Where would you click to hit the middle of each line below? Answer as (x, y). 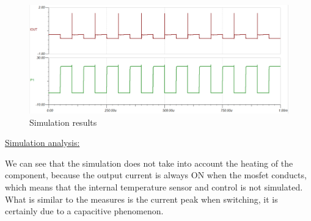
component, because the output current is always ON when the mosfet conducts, (156, 175)
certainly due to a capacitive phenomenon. (84, 211)
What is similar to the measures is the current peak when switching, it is (141, 199)
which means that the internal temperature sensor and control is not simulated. (154, 187)
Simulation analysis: (42, 143)
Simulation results (63, 122)
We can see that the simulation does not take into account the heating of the (149, 163)
